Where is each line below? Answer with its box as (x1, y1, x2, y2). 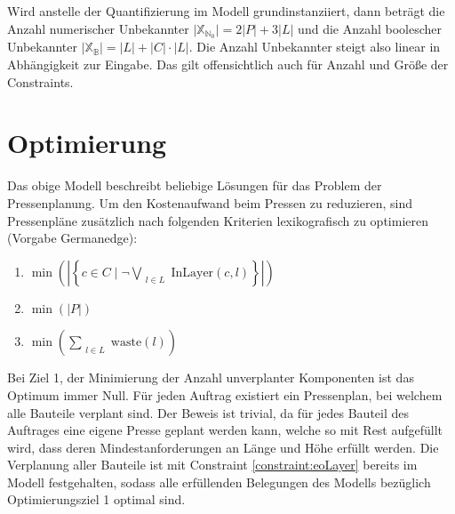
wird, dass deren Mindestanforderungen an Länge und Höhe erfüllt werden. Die (7, 438, 439, 456)
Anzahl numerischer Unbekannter (7, 19, 189, 37)
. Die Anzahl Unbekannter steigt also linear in (188, 37, 441, 56)
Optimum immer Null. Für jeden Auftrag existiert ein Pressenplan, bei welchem (7, 385, 443, 404)
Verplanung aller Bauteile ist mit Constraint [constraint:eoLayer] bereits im (7, 455, 418, 474)
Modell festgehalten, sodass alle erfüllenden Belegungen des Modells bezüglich (7, 472, 431, 491)
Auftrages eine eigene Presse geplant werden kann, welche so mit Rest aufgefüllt (7, 421, 443, 439)
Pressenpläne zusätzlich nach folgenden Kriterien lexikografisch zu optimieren (7, 211, 428, 229)
